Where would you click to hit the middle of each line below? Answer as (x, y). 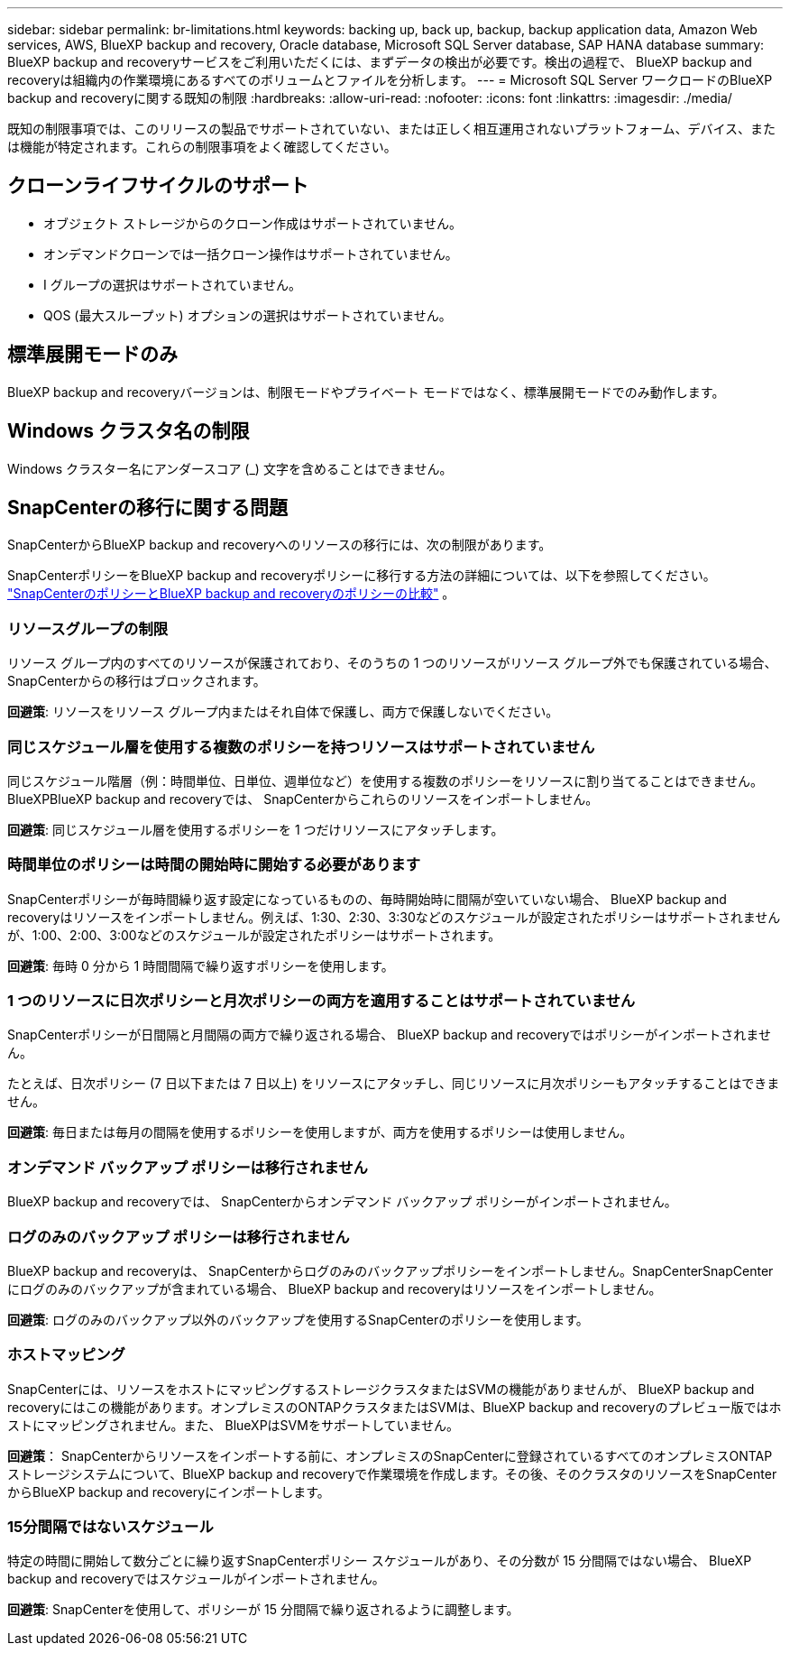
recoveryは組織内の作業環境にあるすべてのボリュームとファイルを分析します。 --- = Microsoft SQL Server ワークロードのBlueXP (390, 80)
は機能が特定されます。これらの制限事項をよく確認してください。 (202, 147)
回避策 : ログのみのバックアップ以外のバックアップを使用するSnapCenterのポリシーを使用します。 (298, 1319)
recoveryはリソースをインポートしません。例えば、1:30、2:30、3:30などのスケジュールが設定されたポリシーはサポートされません (394, 917)
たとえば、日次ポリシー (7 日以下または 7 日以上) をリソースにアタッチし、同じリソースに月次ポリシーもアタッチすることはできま (394, 1084)
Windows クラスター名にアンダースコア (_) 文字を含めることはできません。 (230, 468)
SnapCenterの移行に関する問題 (147, 507)
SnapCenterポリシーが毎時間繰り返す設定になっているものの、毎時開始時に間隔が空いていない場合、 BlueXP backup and (367, 899)
